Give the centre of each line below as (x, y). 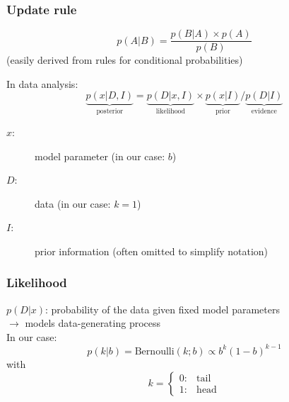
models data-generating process (93, 323)
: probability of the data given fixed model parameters (163, 309)
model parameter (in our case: (100, 156)
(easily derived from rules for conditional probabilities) (125, 60)
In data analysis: (42, 83)
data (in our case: (73, 203)
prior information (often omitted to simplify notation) (152, 251)
